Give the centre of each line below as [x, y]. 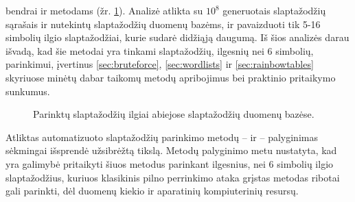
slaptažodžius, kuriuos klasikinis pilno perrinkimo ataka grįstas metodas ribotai [173, 177]
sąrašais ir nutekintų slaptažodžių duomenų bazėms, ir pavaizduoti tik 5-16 [163, 24]
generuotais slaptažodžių [274, 10]
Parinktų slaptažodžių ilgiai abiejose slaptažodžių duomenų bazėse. [174, 114]
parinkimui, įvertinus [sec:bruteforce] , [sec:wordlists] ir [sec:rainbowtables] [160, 64]
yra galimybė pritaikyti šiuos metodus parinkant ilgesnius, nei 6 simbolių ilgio [170, 163]
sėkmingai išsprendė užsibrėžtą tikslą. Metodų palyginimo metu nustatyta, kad [171, 150]
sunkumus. [28, 91]
